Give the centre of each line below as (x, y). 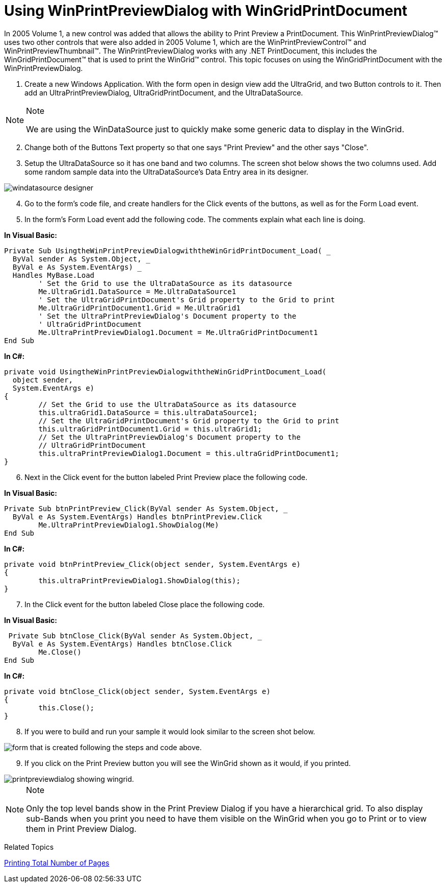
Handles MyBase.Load (54, 275)
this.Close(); (67, 708)
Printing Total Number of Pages (57, 862)
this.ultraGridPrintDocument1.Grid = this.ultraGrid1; (150, 429)
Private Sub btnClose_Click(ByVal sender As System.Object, (131, 636)
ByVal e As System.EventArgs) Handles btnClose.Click (122, 644)
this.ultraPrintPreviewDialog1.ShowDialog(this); (139, 580)
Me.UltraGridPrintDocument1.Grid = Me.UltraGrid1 (139, 308)
